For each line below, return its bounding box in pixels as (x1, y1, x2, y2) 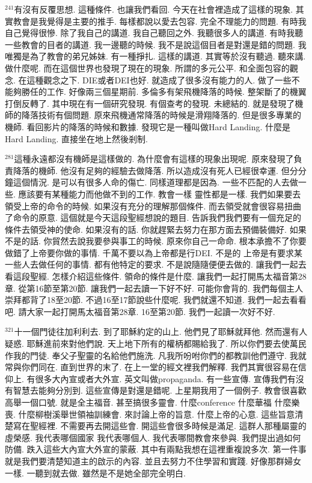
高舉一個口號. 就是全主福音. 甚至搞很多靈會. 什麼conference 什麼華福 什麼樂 (5, 396, 300, 408)
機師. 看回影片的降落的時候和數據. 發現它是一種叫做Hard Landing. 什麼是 (5, 120, 291, 133)
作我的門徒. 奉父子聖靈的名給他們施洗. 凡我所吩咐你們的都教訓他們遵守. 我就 (5, 349, 307, 361)
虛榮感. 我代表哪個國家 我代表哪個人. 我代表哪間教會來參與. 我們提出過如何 (5, 431, 301, 443)
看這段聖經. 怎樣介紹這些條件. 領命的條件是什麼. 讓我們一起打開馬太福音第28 (5, 270, 307, 283)
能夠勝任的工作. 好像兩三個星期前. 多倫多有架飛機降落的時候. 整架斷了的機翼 (5, 85, 307, 98)
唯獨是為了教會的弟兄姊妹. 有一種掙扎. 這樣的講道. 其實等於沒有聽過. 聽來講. (5, 50, 306, 62)
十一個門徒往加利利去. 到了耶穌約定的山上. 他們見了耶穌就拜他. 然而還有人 (14, 325, 308, 338)
